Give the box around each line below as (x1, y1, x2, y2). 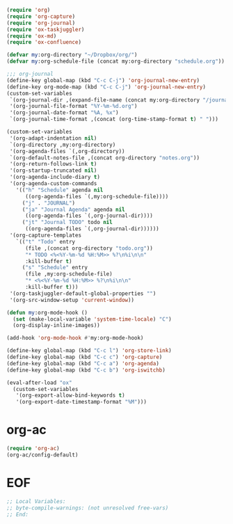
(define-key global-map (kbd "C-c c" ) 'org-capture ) (6, 354, 163, 360)
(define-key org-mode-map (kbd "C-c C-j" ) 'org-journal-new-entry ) (6, 84, 207, 90)
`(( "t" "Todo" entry (15, 238, 76, 245)
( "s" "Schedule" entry (22, 264, 88, 271)
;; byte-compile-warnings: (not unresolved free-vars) (6, 505, 169, 511)
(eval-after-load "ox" (6, 379, 72, 386)
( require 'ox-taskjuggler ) (6, 26, 85, 33)
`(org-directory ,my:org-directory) (9, 141, 116, 148)
